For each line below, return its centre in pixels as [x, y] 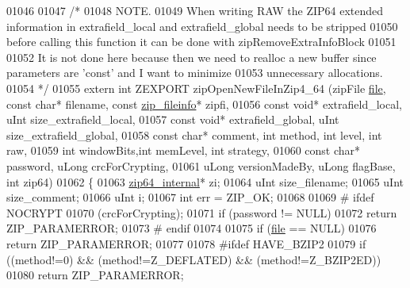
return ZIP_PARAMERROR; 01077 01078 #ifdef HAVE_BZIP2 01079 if [186, 243]
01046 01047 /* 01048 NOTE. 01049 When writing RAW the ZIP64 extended [195, 10]
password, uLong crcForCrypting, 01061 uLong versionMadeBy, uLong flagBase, [201, 165]
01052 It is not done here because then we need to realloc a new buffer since [192, 57]
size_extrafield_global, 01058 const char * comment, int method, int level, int [194, 134]
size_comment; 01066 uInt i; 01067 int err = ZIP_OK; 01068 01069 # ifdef [190, 197]
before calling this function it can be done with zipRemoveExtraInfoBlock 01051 [201, 42]
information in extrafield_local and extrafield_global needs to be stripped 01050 [202, 26]
